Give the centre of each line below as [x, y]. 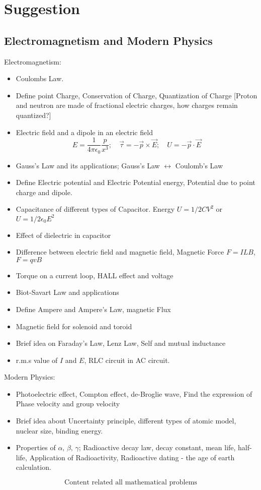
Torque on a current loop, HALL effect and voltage [95, 275]
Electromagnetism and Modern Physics [108, 40]
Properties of [36, 447]
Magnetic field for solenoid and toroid [74, 326]
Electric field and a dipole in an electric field [84, 132]
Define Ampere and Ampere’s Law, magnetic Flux [93, 309]
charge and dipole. [44, 192]
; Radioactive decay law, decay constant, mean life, [157, 447]
